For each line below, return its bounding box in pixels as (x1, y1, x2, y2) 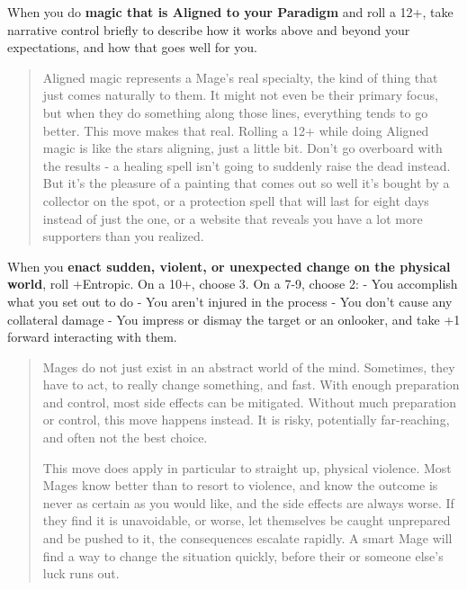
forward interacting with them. (7, 327, 177, 346)
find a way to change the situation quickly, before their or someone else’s (42, 546, 444, 565)
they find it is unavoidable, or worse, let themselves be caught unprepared (42, 511, 451, 530)
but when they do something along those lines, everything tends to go (42, 103, 428, 121)
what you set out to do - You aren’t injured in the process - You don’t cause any (7, 291, 453, 310)
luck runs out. (42, 564, 120, 583)
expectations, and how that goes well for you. (7, 38, 257, 57)
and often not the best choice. (42, 428, 208, 447)
